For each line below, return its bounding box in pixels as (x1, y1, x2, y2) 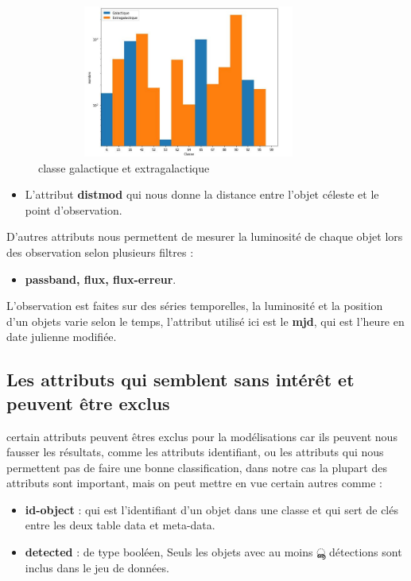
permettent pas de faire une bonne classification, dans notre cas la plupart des (6, 459, 387, 475)
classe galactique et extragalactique (38, 159, 210, 176)
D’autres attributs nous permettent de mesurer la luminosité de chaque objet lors (6, 228, 403, 245)
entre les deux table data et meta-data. (25, 517, 215, 533)
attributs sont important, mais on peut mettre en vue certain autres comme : (6, 474, 382, 491)
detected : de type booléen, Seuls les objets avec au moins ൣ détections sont (25, 544, 402, 560)
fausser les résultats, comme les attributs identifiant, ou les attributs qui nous (6, 443, 384, 460)
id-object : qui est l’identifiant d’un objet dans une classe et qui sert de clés (25, 501, 398, 517)
